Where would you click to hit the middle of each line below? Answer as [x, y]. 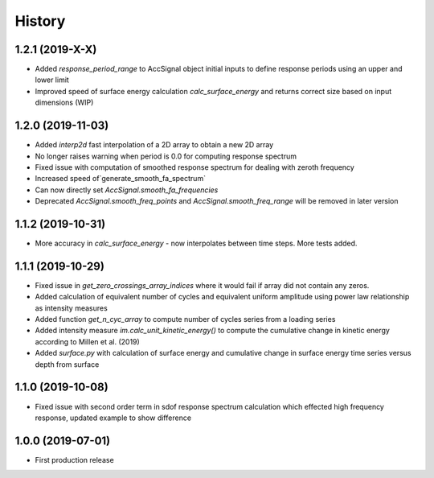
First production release [74, 459]
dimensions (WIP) [64, 103]
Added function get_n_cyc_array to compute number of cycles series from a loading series [185, 319]
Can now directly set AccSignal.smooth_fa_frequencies [127, 190]
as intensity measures [71, 308]
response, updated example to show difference [113, 418]
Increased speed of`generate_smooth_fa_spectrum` [121, 179]
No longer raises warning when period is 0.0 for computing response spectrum [166, 156]
